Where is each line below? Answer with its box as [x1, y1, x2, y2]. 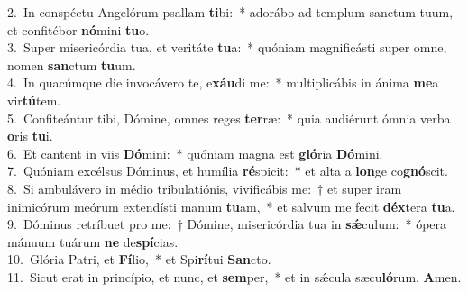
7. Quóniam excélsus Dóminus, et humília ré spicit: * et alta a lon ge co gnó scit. [7, 161, 448, 180]
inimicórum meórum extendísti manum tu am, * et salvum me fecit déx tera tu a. [7, 196, 455, 215]
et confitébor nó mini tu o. [7, 20, 150, 39]
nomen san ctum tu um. [7, 55, 136, 74]
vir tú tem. [7, 90, 61, 109]
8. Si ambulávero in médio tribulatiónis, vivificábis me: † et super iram [7, 178, 402, 197]
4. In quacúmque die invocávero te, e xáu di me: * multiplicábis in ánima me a [7, 73, 439, 92]
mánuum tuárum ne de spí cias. [7, 232, 179, 251]
